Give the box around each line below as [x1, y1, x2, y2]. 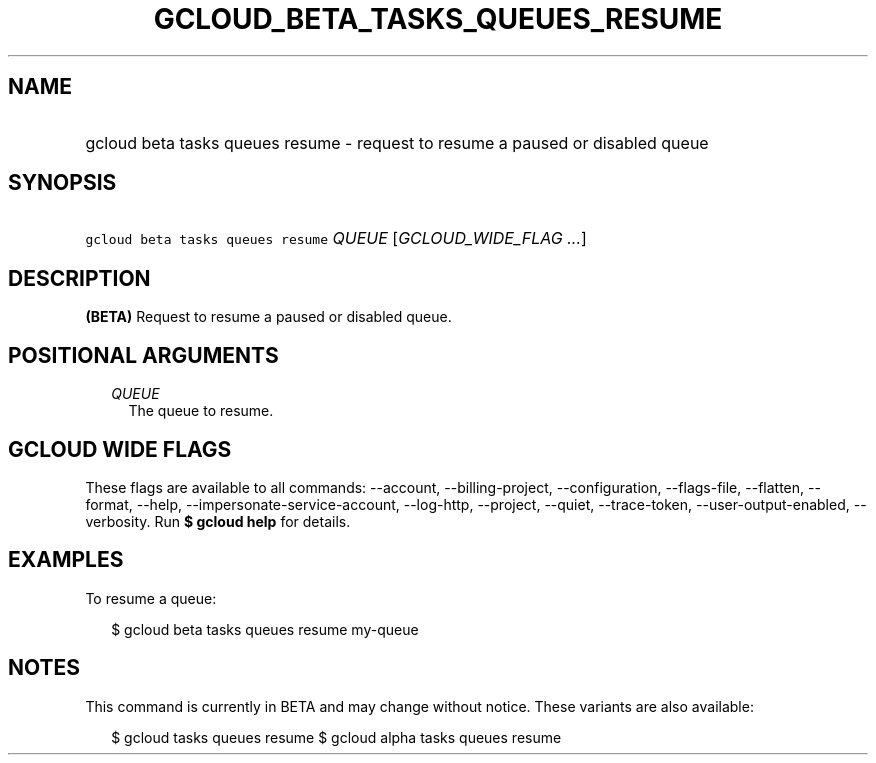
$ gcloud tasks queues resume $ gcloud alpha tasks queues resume [111, 728, 562, 746]
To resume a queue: [85, 589, 217, 607]
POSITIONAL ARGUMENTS [8, 342, 279, 368]
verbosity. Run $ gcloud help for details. [85, 512, 351, 530]
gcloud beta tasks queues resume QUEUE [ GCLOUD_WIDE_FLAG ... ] [85, 228, 587, 249]
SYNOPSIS [8, 170, 117, 196]
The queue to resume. [128, 402, 274, 420]
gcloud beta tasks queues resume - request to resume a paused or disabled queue [85, 132, 709, 153]
